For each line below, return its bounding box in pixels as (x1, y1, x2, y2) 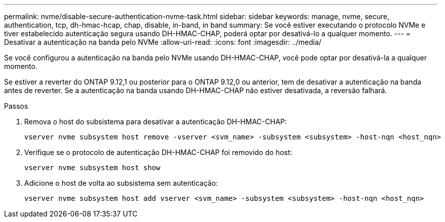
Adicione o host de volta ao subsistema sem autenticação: (24, 179, 218, 187)
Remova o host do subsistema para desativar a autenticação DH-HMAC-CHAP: (24, 117, 287, 126)
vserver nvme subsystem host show (24, 164, 160, 172)
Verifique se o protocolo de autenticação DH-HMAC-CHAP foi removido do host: (24, 148, 293, 157)
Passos (4, 102, 28, 110)
